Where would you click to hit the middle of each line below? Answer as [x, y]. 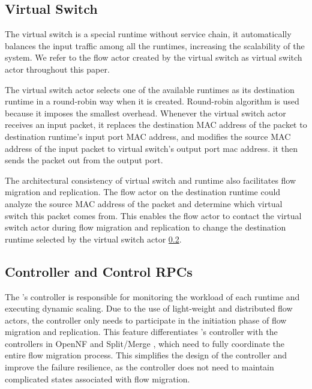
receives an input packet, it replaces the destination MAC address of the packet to [156, 125]
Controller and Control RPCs [99, 271]
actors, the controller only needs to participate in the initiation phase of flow [146, 320]
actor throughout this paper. [57, 69]
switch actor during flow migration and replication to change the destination [145, 227]
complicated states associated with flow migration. [97, 378]
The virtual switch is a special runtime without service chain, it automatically [148, 34]
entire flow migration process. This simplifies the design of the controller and [146, 355]
